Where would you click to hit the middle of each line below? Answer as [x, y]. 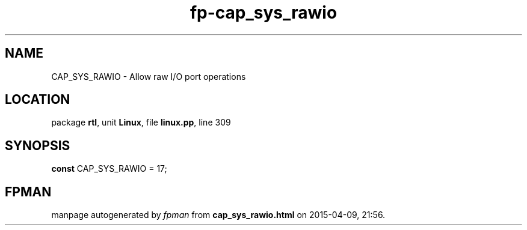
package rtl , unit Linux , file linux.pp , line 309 [141, 123]
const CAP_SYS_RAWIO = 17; [109, 169]
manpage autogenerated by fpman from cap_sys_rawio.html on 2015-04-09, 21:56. [218, 215]
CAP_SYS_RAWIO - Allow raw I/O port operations [149, 76]
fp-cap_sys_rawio [263, 13]
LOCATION [38, 100]
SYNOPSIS [38, 145]
